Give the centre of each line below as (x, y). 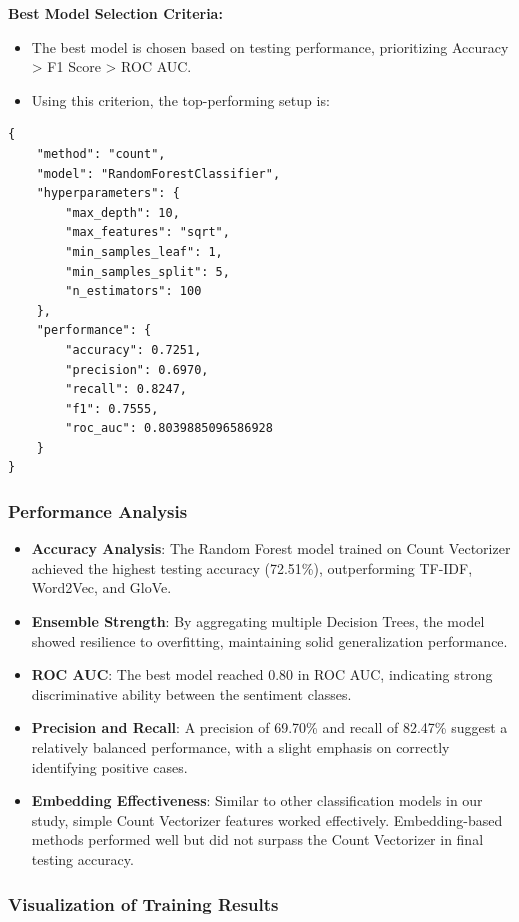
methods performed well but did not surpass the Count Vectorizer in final (257, 839)
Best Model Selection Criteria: (115, 13)
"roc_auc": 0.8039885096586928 (169, 428)
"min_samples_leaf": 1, (144, 251)
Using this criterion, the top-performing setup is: (180, 99)
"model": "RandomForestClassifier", (158, 173)
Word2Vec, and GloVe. (101, 587)
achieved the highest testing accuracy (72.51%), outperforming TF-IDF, (252, 567)
